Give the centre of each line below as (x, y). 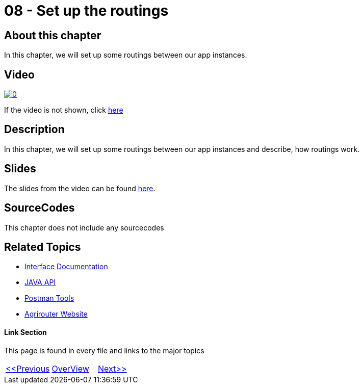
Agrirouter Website (56, 314)
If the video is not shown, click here (64, 110)
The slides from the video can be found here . (80, 188)
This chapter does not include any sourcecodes (84, 227)
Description (34, 130)
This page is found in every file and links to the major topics (104, 350)
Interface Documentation (66, 267)
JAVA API (40, 282)
